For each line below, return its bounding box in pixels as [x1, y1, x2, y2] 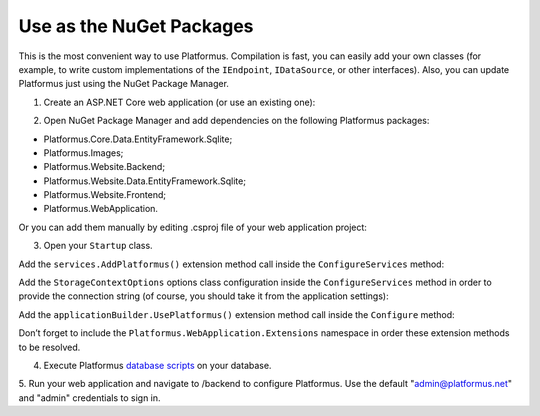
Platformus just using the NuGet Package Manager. [18, 78, 230, 90]
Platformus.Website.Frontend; [43, 189, 167, 201]
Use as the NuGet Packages [18, 15, 254, 37]
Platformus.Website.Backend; [43, 161, 165, 173]
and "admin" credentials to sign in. [18, 391, 161, 404]
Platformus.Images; [43, 146, 124, 159]
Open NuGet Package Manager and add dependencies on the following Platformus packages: [43, 115, 430, 127]
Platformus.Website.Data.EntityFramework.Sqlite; [43, 175, 247, 187]
